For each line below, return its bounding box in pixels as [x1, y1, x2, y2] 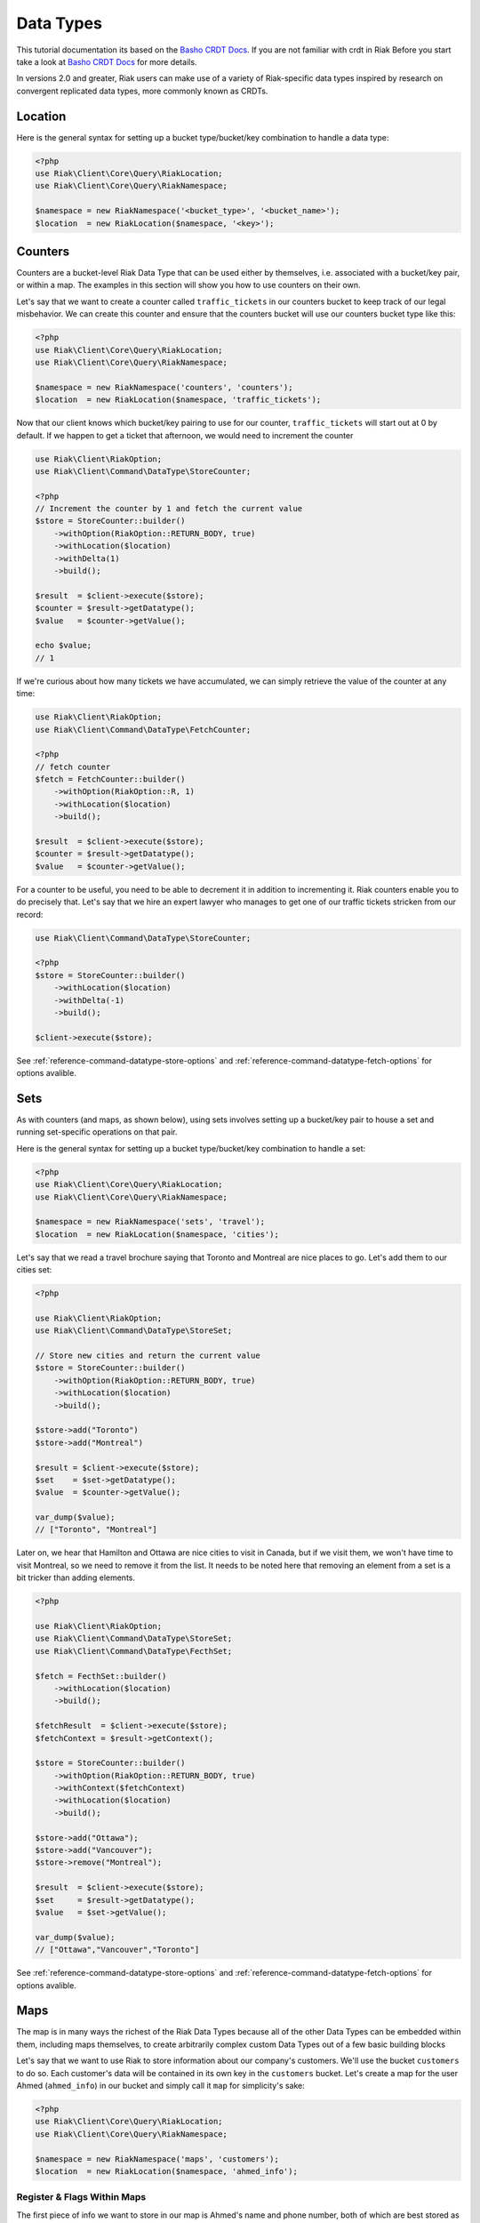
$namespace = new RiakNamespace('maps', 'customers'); [35, 2154, 279, 2164]
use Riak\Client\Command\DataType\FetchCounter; [35, 725, 252, 734]
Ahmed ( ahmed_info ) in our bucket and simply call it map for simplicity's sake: [16, 2081, 306, 2091]
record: [16, 909, 44, 919]
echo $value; [35, 640, 92, 651]
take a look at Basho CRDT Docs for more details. [16, 56, 197, 67]
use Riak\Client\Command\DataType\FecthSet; [35, 1646, 233, 1656]
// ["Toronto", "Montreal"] [35, 1525, 157, 1535]
